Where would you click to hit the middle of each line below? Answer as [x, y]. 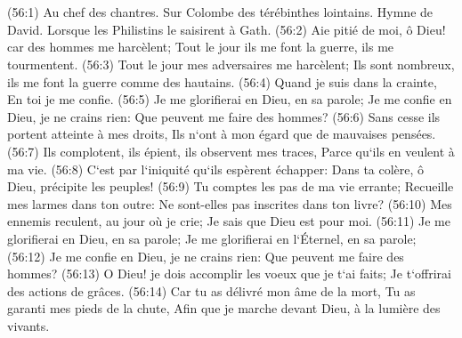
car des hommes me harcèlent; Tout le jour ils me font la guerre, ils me [201, 47]
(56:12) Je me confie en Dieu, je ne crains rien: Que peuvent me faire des [206, 256]
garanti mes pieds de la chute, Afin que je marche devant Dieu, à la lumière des [224, 308]
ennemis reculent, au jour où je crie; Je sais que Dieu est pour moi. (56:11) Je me [229, 221]
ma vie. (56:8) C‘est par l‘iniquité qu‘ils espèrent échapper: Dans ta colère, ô [216, 169]
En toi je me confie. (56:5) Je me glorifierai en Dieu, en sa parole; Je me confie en [230, 99]
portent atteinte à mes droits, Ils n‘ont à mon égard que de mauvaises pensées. [222, 134]
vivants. [28, 325]
